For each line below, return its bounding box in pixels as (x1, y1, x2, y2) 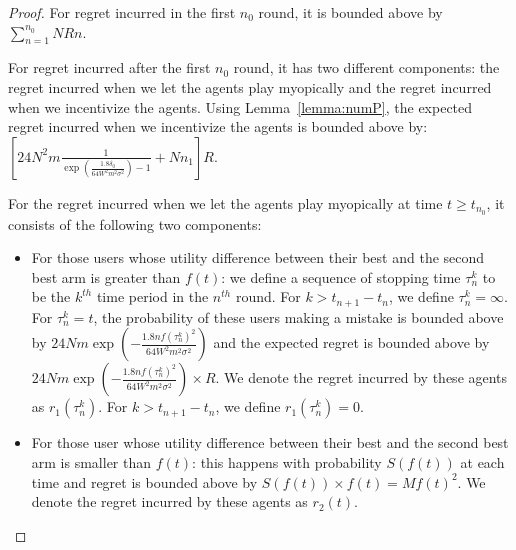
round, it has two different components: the (233, 57, 500, 78)
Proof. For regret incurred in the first (8, 2, 236, 22)
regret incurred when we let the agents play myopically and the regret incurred (8, 76, 492, 97)
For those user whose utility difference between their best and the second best (31, 432, 509, 453)
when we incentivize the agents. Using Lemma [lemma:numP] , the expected (8, 96, 473, 117)
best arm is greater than (31, 266, 181, 287)
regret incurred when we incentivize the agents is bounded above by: (8, 116, 428, 137)
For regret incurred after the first (8, 57, 211, 78)
